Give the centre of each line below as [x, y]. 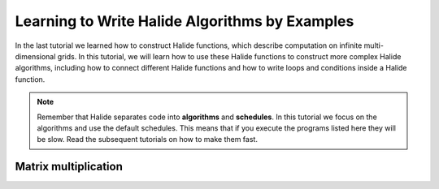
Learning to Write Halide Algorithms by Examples [185, 21]
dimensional [35, 56]
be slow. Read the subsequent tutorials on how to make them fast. [147, 140]
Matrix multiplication [69, 167]
